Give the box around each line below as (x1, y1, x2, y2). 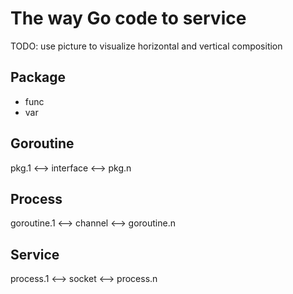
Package (10, 69, 67, 86)
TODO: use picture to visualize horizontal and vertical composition (10, 40, 283, 52)
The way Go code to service (10, 7, 247, 30)
